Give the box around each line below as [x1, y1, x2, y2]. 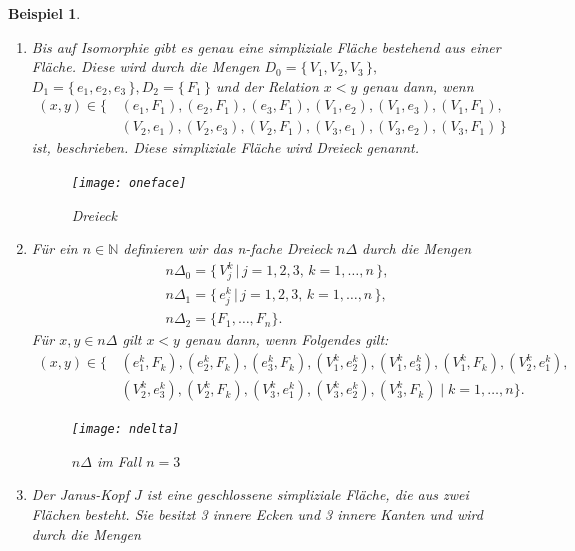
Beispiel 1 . [8, 3, 81, 23]
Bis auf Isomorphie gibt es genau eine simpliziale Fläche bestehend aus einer [31, 36, 501, 57]
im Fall [96, 450, 142, 471]
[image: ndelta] [71, 422, 180, 437]
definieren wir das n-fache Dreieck [123, 238, 332, 259]
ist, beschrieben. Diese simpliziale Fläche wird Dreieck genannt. [31, 137, 420, 158]
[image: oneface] [71, 176, 187, 191]
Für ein [31, 238, 78, 259]
